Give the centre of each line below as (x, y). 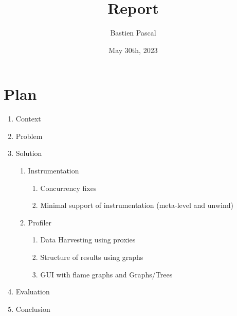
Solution (29, 153)
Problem (29, 136)
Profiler (40, 222)
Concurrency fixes (68, 188)
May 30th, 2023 (133, 50)
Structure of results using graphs (92, 257)
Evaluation (33, 292)
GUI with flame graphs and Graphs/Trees (106, 274)
